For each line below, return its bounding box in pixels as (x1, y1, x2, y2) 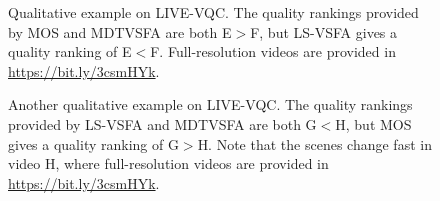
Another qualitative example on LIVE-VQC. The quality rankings (8, 94, 413, 115)
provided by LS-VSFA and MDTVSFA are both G (8, 113, 317, 134)
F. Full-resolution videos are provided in (150, 41, 396, 62)
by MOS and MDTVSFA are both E (8, 21, 232, 42)
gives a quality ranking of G (8, 133, 179, 154)
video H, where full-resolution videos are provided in (8, 153, 329, 174)
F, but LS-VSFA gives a (250, 21, 398, 42)
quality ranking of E (8, 41, 132, 62)
